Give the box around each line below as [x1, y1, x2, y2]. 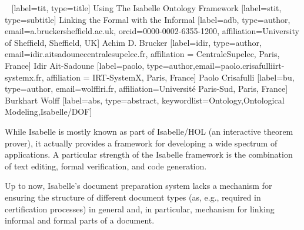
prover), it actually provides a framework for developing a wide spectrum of [5, 136, 278, 149]
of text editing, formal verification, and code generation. [5, 159, 207, 172]
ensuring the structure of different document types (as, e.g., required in [5, 191, 261, 203]
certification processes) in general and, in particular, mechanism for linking [5, 202, 275, 215]
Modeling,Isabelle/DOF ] [5, 105, 92, 118]
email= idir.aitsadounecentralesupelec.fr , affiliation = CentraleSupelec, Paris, [5, 48, 280, 60]
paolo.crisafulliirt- [221, 59, 285, 71]
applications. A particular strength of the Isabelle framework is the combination [5, 148, 293, 161]
